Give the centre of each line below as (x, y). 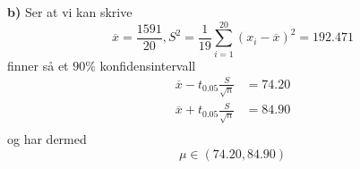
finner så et (38, 65)
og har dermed (47, 139)
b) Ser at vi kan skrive (70, 12)
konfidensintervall (148, 65)
